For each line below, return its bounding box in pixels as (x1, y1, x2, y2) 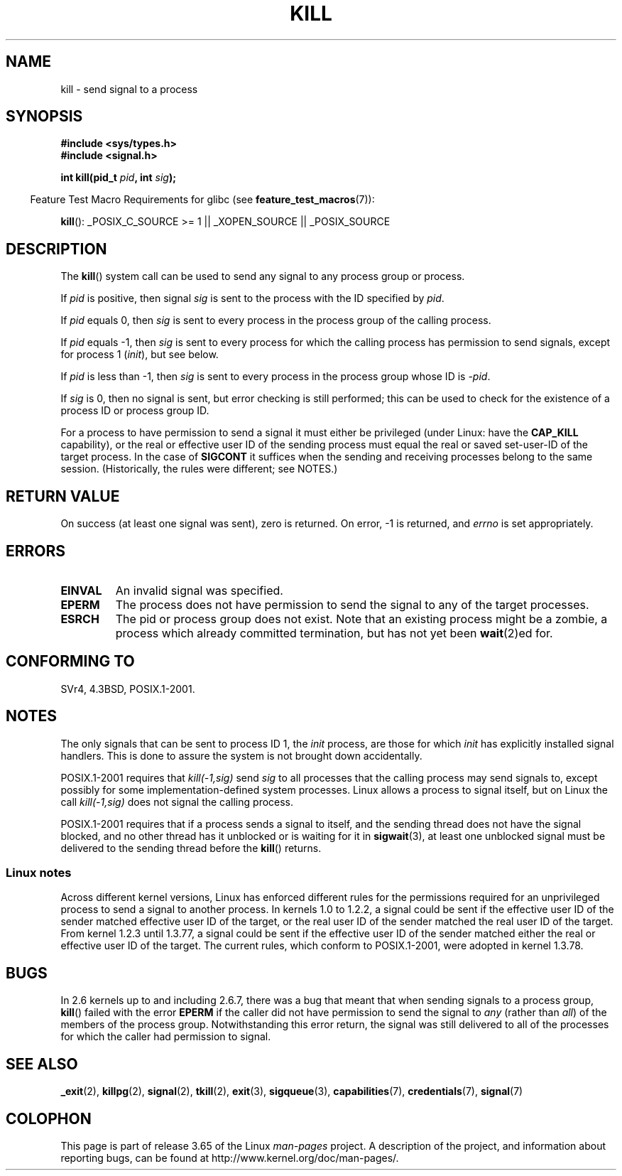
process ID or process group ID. (60, 404, 209, 417)
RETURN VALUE (6, 487, 120, 505)
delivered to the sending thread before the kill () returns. (60, 841, 322, 854)
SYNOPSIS (6, 107, 83, 126)
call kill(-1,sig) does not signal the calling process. (60, 795, 294, 808)
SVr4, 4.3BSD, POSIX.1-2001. (60, 682, 195, 695)
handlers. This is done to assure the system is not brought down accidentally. (60, 749, 422, 762)
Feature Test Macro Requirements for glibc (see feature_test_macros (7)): (30, 193, 375, 206)
